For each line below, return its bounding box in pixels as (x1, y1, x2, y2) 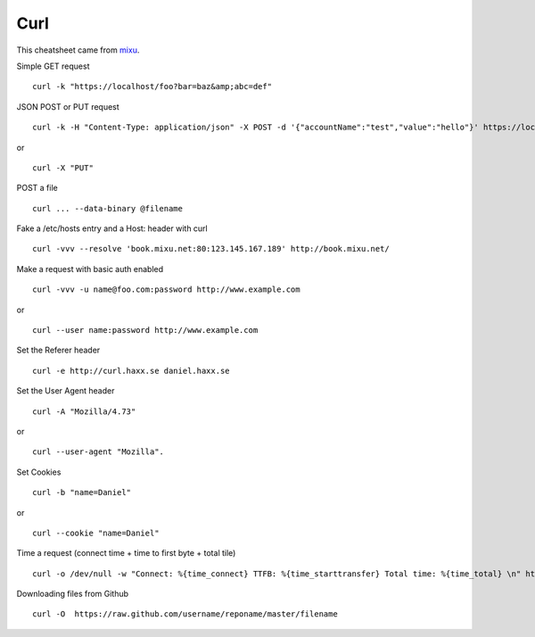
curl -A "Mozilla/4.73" (32, 406, 136, 417)
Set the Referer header (16, 344, 101, 356)
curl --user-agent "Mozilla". (32, 447, 165, 457)
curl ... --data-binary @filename (32, 203, 183, 213)
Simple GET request (16, 61, 90, 71)
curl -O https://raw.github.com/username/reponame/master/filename (32, 609, 338, 619)
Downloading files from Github (16, 589, 129, 600)
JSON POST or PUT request (16, 101, 119, 112)
